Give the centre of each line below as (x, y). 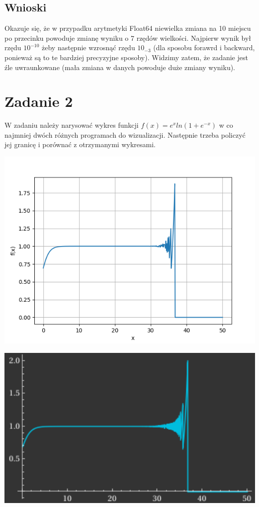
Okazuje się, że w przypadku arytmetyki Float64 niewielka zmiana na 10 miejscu (128, 28)
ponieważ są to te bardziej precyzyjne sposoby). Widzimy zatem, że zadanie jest (126, 57)
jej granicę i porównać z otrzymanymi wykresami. (80, 144)
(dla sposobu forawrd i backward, (204, 47)
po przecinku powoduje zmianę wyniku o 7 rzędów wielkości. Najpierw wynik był (128, 38)
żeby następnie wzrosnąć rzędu (88, 47)
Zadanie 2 (39, 101)
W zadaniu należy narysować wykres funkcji (72, 125)
